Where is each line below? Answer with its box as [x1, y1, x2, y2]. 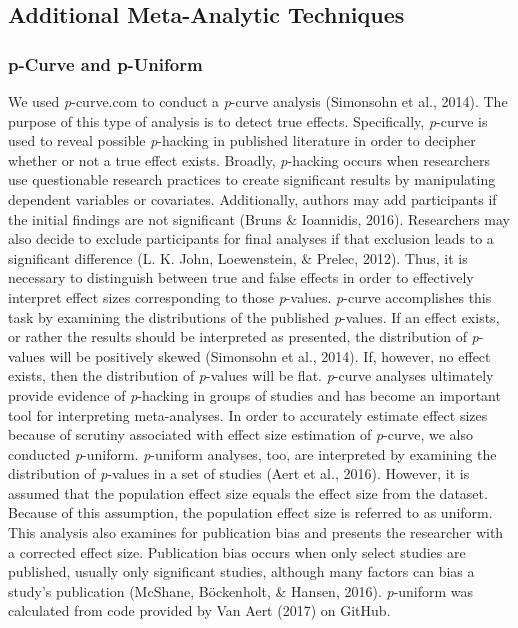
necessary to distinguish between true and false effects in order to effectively [8, 267, 474, 288]
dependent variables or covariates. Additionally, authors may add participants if [8, 188, 497, 209]
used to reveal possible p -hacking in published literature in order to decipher [8, 130, 476, 151]
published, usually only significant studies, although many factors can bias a [8, 561, 475, 582]
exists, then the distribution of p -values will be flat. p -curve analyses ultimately [8, 365, 494, 386]
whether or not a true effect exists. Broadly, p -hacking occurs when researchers [8, 149, 491, 170]
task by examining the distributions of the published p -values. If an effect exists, [8, 306, 500, 327]
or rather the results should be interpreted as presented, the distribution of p [8, 326, 479, 347]
